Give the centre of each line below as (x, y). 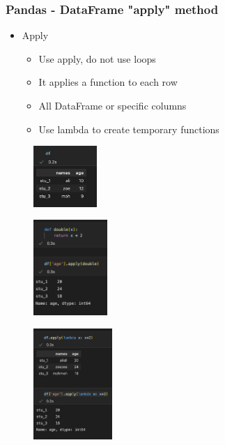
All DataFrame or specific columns (113, 105)
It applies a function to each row (108, 82)
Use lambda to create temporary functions (129, 129)
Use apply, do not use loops (97, 58)
